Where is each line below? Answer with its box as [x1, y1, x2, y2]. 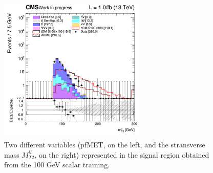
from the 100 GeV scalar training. [4, 159, 110, 170]
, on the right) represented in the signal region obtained [34, 149, 209, 160]
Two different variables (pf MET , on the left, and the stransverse [4, 139, 205, 150]
